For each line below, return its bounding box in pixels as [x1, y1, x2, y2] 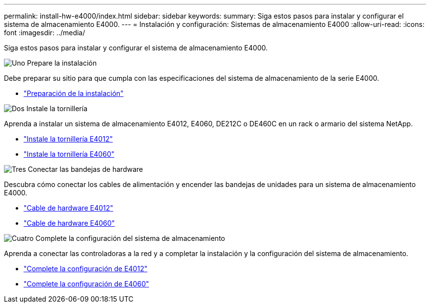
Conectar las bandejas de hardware [27, 165, 143, 173]
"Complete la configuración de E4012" [24, 264, 148, 273]
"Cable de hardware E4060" [24, 219, 115, 227]
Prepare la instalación [27, 59, 97, 67]
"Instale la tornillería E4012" [24, 135, 113, 143]
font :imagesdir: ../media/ [4, 28, 85, 37]
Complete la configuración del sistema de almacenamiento [35, 234, 225, 242]
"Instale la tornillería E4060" [24, 150, 114, 158]
